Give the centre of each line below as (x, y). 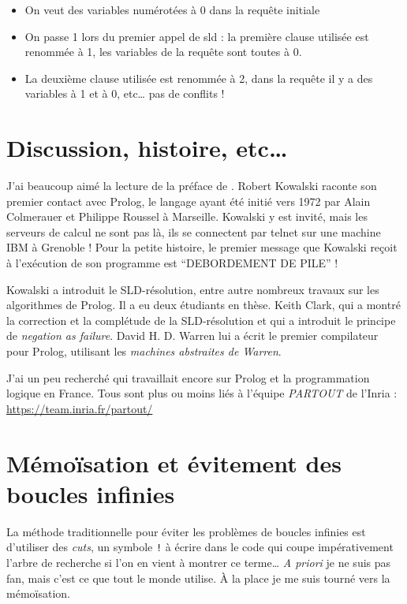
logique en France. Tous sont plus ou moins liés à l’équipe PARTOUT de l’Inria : (202, 393)
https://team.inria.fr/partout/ (80, 408)
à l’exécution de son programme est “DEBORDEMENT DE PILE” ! (172, 263)
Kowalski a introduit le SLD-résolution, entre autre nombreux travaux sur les (193, 289)
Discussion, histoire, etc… (147, 148)
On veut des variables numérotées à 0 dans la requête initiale (172, 9)
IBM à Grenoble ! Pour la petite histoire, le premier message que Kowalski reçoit (202, 247)
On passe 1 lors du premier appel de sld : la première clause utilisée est (197, 36)
